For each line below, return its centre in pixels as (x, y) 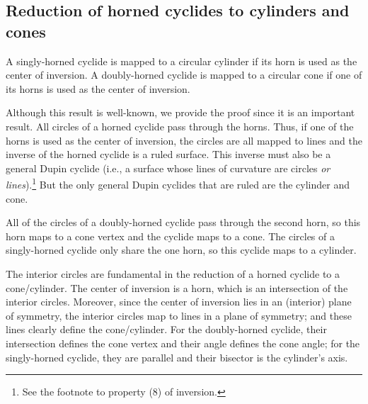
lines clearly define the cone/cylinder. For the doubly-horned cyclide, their (166, 329)
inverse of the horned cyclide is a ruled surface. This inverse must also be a (168, 154)
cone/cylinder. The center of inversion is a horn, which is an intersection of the (177, 287)
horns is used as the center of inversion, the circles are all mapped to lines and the (184, 140)
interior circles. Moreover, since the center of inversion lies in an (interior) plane (179, 302)
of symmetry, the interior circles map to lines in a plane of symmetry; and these (179, 315)
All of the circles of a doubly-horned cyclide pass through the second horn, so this (183, 222)
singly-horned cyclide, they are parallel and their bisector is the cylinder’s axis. (177, 357)
